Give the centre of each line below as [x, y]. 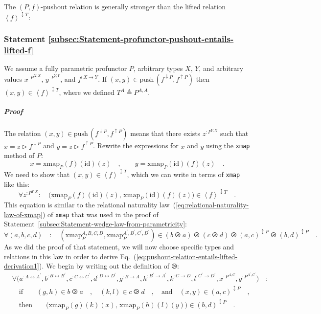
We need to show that [37, 174]
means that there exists [165, 133]
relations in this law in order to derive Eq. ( [70, 256]
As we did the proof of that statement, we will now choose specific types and [119, 246]
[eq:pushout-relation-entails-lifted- [187, 256]
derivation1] [22, 266]
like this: [17, 184]
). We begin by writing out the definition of [104, 266]
